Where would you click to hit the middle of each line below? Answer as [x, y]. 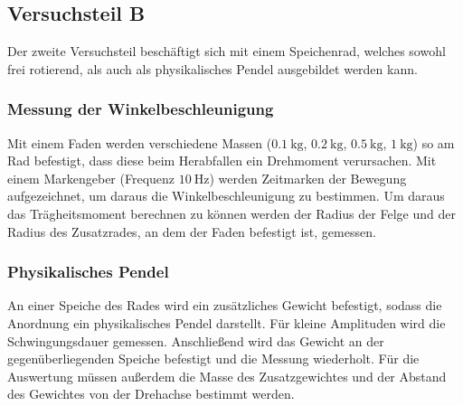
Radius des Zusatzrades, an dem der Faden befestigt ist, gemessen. [192, 231]
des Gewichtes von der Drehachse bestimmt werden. [151, 394]
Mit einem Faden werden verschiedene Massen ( [140, 142]
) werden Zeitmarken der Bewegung [308, 178]
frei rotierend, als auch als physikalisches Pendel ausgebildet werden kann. [213, 68]
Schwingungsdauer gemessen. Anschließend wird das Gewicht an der [196, 340]
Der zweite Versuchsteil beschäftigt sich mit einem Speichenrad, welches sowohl [227, 51]
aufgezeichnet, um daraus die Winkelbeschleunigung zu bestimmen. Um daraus [226, 196]
